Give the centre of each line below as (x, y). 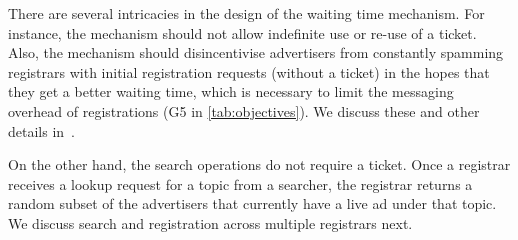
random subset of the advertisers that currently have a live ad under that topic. (252, 203)
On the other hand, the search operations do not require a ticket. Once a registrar (259, 164)
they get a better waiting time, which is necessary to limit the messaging (231, 91)
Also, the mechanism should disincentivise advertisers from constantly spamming (256, 52)
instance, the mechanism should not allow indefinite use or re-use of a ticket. (242, 32)
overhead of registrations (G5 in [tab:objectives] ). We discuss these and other (244, 110)
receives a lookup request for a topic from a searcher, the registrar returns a (240, 183)
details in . (41, 130)
